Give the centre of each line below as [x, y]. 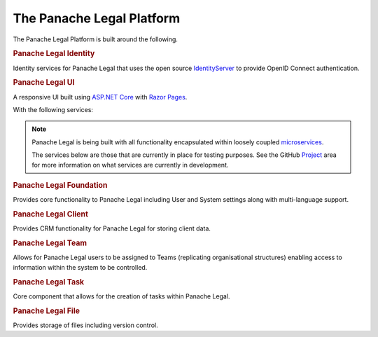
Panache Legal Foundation [60, 185]
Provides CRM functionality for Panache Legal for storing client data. [112, 228]
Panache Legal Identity [54, 54]
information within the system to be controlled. [80, 267]
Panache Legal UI [44, 83]
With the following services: [53, 110]
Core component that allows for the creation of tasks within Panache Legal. [121, 296]
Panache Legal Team [50, 243]
